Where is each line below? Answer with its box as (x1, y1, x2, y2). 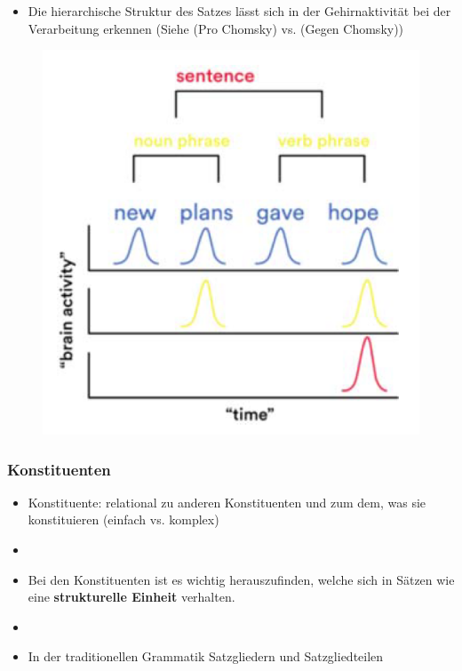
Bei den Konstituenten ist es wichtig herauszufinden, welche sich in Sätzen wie (28, 570, 455, 588)
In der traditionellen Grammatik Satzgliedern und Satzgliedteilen (28, 647, 384, 666)
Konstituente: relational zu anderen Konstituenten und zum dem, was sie (28, 492, 426, 511)
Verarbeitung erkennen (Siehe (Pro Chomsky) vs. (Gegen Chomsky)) (28, 19, 404, 37)
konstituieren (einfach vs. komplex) (28, 510, 219, 529)
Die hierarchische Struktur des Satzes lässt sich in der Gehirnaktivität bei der (28, 2, 451, 20)
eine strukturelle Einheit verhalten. (28, 587, 235, 606)
